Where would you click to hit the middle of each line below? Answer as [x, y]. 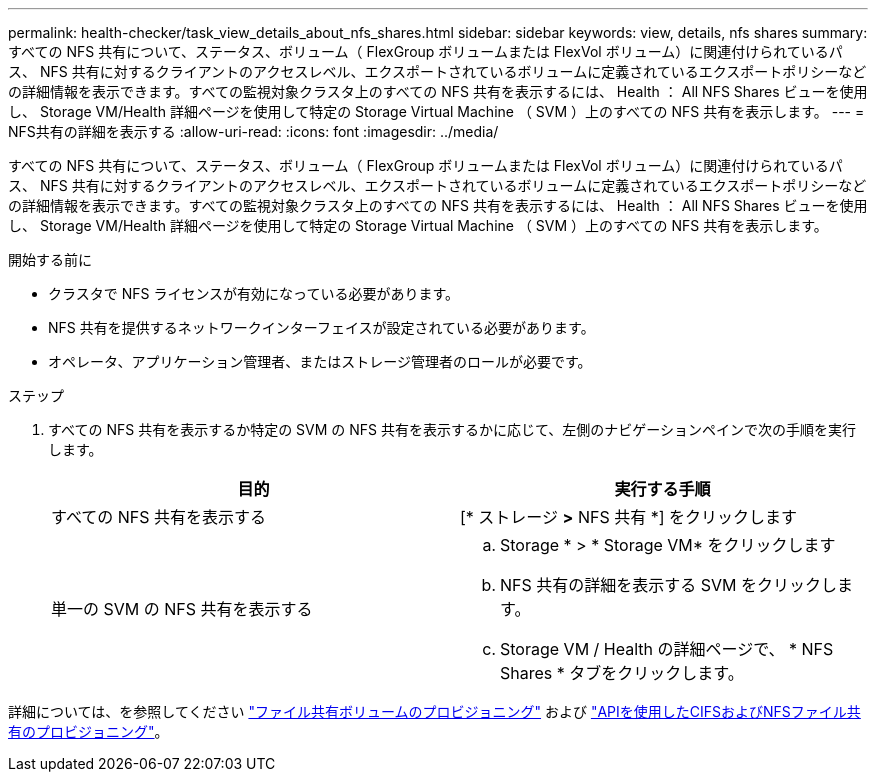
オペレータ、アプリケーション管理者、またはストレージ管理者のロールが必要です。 [320, 361]
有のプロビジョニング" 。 [88, 731]
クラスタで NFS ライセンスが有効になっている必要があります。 [254, 293]
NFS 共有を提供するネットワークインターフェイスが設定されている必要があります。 [321, 327]
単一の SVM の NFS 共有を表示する [182, 609]
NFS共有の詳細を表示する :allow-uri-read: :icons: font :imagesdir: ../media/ [253, 131]
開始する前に [50, 259]
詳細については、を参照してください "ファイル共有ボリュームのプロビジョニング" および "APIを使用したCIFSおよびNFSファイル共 [434, 711]
